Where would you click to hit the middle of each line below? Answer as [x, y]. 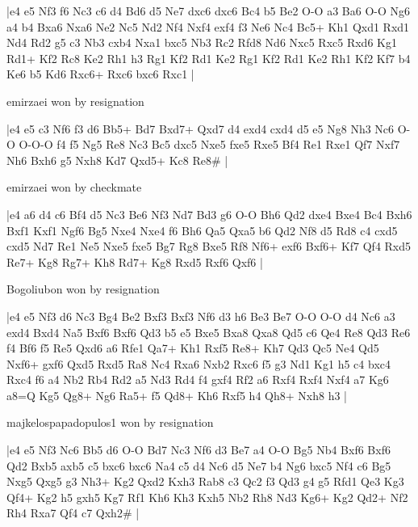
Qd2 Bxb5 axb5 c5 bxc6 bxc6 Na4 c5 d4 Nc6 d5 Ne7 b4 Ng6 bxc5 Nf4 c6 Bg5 [199, 465]
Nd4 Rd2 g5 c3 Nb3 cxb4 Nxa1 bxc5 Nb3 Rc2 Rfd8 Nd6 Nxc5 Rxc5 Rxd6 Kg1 [202, 42]
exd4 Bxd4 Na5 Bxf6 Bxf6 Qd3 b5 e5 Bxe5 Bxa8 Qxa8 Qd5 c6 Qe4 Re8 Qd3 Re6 [209, 332]
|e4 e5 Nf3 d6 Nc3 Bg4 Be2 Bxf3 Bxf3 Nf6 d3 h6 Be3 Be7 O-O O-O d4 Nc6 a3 [201, 316]
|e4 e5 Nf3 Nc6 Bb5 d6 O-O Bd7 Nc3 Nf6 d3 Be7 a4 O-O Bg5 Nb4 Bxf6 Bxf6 [199, 450]
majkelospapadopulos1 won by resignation [110, 422]
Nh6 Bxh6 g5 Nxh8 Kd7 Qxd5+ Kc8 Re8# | [117, 160]
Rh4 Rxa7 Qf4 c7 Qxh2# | [73, 513]
